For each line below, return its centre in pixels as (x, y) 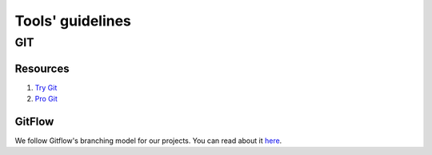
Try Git (46, 87)
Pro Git (46, 99)
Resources (42, 68)
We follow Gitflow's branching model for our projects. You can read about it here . (148, 141)
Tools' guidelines (73, 21)
